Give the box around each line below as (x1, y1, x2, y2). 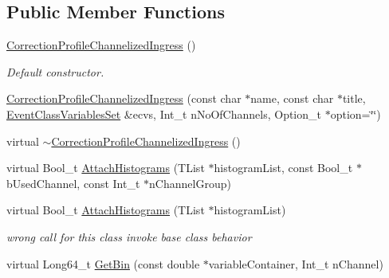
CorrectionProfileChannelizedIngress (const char (6, 90, 242, 107)
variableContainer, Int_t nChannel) (208, 255, 383, 272)
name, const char (250, 90, 334, 107)
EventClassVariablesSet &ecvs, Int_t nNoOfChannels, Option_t (6, 105, 321, 122)
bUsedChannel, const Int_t (6, 174, 140, 191)
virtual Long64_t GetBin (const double (6, 255, 200, 272)
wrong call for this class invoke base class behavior (6, 228, 252, 245)
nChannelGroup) (149, 174, 231, 191)
